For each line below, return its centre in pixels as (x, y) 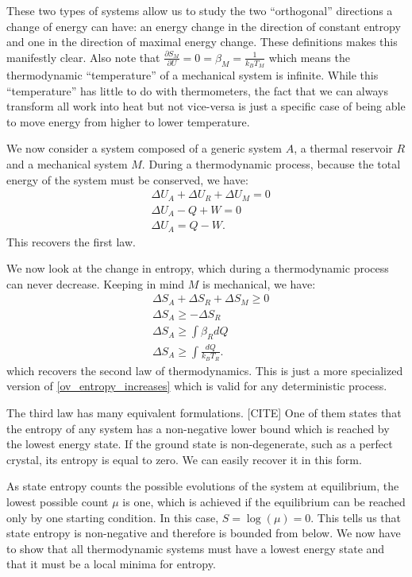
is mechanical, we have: (259, 283)
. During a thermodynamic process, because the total (271, 163)
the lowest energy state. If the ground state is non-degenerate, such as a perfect (200, 444)
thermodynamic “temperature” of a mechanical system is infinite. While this (193, 75)
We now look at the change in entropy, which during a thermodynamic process (198, 268)
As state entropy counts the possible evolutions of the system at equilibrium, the (203, 486)
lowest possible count (58, 501)
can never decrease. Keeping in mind (96, 283)
